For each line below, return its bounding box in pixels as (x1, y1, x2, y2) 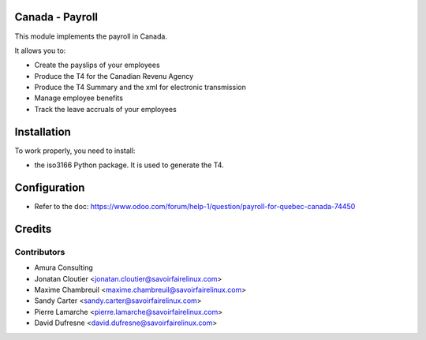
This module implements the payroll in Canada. (14, 32, 167, 41)
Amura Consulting (34, 263, 94, 272)
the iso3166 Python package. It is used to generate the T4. (34, 160, 224, 170)
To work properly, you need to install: (14, 146, 136, 155)
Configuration (14, 181, 85, 194)
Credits (14, 222, 52, 236)
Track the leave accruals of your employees (34, 104, 177, 114)
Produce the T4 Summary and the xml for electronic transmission (34, 83, 246, 92)
